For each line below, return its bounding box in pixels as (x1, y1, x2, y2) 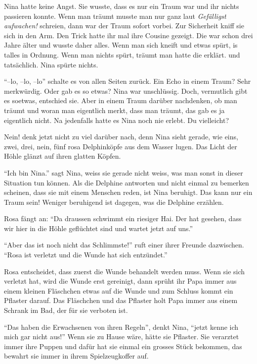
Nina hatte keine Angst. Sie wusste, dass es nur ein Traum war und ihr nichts (4, 1, 239, 11)
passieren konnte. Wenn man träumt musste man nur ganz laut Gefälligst (4, 10, 226, 21)
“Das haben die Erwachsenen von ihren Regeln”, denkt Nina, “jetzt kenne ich (4, 321, 239, 332)
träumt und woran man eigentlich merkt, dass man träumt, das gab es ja (4, 105, 225, 115)
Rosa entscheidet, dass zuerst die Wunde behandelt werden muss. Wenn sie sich (4, 266, 245, 276)
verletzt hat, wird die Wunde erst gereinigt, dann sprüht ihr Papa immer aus (4, 276, 237, 286)
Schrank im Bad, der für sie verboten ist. (4, 305, 128, 315)
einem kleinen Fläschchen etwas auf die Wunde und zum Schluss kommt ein (4, 285, 233, 296)
